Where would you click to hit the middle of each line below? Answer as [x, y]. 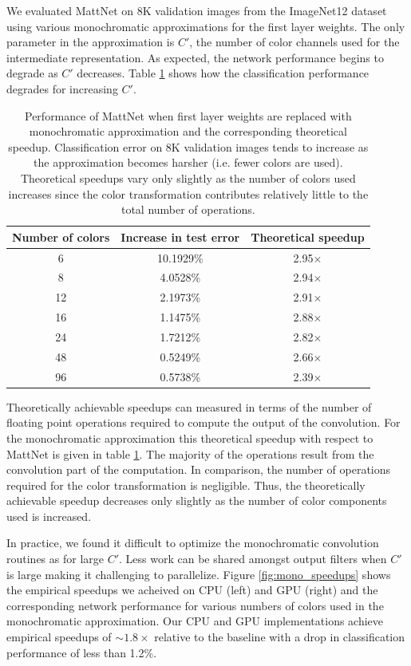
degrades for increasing [62, 88]
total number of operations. [188, 209]
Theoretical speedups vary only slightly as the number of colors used [188, 177]
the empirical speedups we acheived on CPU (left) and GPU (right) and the [192, 590]
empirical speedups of [59, 637]
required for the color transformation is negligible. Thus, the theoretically [186, 485]
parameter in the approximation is [91, 42]
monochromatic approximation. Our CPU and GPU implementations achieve [195, 621]
